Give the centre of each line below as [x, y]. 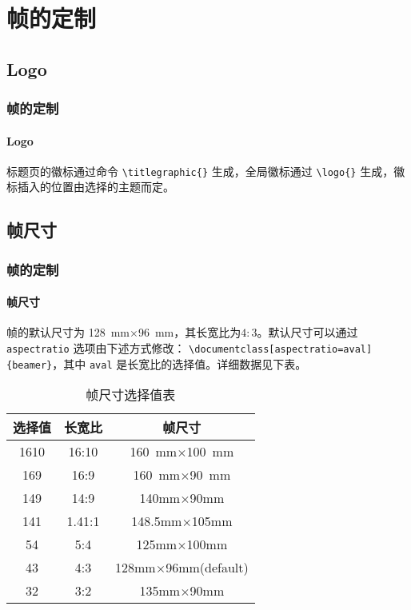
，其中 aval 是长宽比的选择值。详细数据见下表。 [180, 363]
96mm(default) [207, 568]
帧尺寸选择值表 [131, 395]
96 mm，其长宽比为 [190, 332]
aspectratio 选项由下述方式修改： [96, 348]
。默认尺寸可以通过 [307, 332]
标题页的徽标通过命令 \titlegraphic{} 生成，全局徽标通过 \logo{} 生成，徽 [206, 171]
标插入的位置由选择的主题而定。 [90, 187]
